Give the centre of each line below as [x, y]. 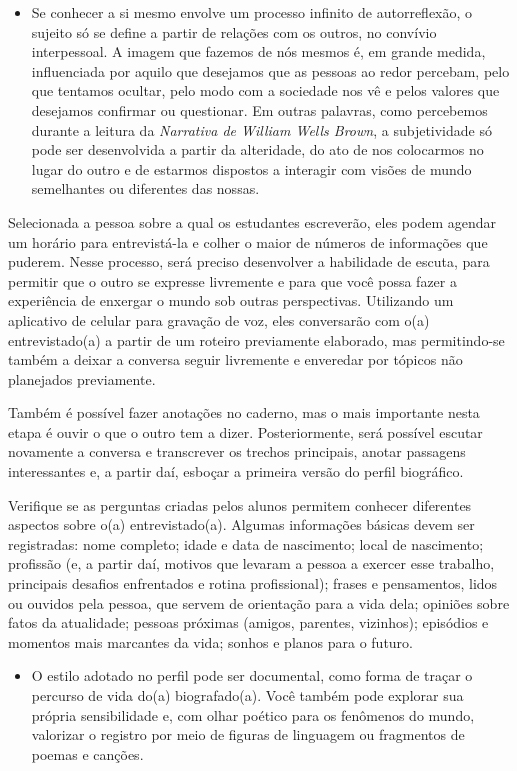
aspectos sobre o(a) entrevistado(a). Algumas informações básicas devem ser [241, 524]
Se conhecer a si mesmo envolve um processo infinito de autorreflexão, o [252, 12]
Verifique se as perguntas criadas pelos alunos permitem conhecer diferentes [240, 504]
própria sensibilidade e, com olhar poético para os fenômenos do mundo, [253, 714]
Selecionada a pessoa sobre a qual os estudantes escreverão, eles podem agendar [252, 221]
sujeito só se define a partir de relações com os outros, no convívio [234, 31]
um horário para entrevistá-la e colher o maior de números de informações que [248, 241]
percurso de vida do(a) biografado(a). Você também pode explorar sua [247, 695]
